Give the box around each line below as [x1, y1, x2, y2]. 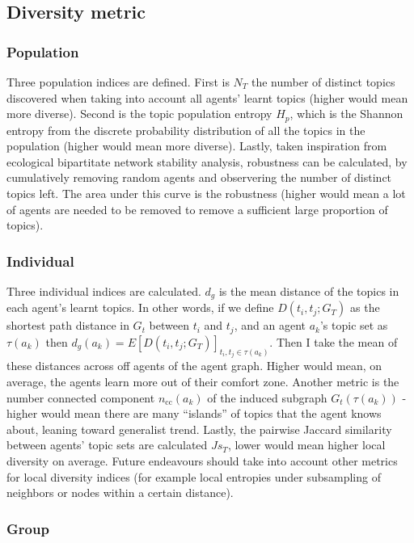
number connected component [6, 389, 155, 406]
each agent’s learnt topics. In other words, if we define [6, 299, 274, 316]
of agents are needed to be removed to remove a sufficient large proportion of [6, 200, 388, 217]
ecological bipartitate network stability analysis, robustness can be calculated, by [6, 153, 408, 170]
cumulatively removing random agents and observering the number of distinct [6, 169, 392, 186]
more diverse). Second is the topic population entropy [6, 105, 272, 122]
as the [350, 299, 380, 316]
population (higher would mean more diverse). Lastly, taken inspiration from [6, 137, 387, 154]
